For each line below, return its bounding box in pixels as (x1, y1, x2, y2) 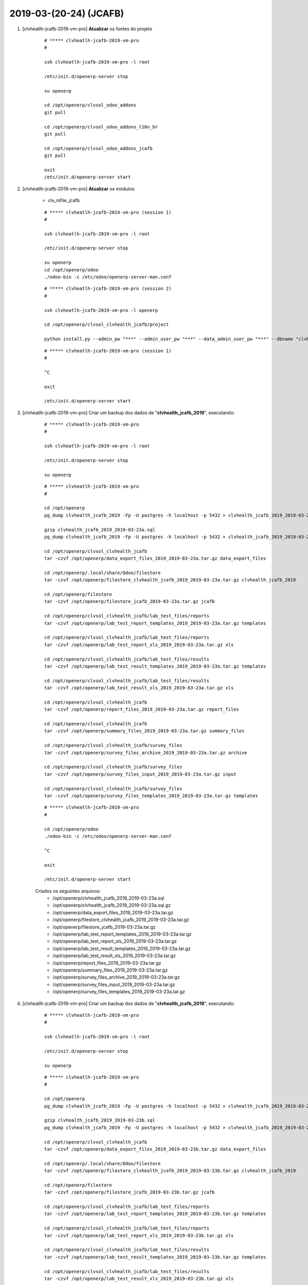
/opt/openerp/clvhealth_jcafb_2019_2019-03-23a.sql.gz (52, 902, 171, 908)
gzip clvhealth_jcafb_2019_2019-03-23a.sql (44, 527, 156, 533)
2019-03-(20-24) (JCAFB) (9, 8, 124, 19)
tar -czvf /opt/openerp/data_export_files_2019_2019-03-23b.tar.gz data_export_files (44, 1146, 266, 1152)
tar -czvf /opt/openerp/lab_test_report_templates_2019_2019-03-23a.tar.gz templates (44, 620, 266, 626)
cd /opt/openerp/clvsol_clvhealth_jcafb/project (44, 322, 169, 327)
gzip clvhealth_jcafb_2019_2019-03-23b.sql (44, 1117, 156, 1123)
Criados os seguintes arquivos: (35, 888, 101, 894)
